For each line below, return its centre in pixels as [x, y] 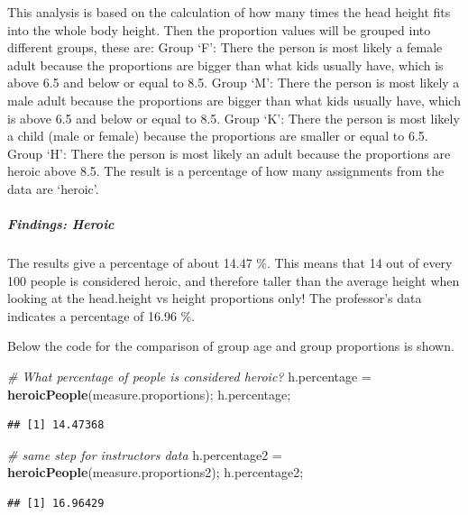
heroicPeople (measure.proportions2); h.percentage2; [156, 472]
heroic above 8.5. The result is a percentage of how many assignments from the [226, 171]
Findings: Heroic [61, 224]
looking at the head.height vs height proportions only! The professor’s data [215, 298]
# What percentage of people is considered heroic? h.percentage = [189, 377]
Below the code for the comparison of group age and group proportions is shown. [231, 346]
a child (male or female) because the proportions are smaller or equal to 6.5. [218, 136]
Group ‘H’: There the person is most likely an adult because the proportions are [229, 153]
